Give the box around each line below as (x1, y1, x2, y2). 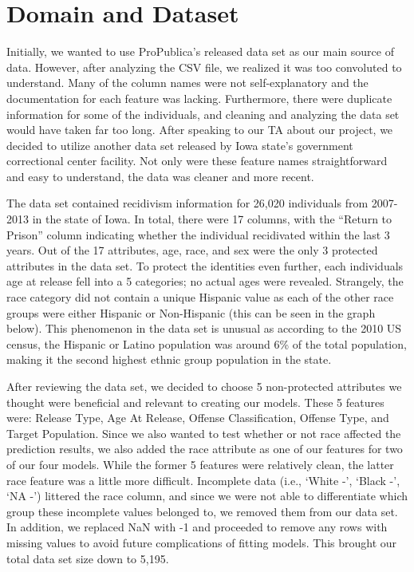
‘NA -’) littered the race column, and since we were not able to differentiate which (6, 487, 408, 504)
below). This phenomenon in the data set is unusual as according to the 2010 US (6, 320, 402, 337)
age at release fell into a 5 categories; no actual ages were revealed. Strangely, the (6, 273, 404, 290)
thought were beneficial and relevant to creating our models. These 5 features (6, 393, 384, 410)
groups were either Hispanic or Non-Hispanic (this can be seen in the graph (6, 304, 376, 321)
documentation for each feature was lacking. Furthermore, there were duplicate (6, 89, 392, 106)
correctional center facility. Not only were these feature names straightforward (6, 152, 388, 169)
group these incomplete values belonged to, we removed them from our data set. (6, 503, 398, 519)
